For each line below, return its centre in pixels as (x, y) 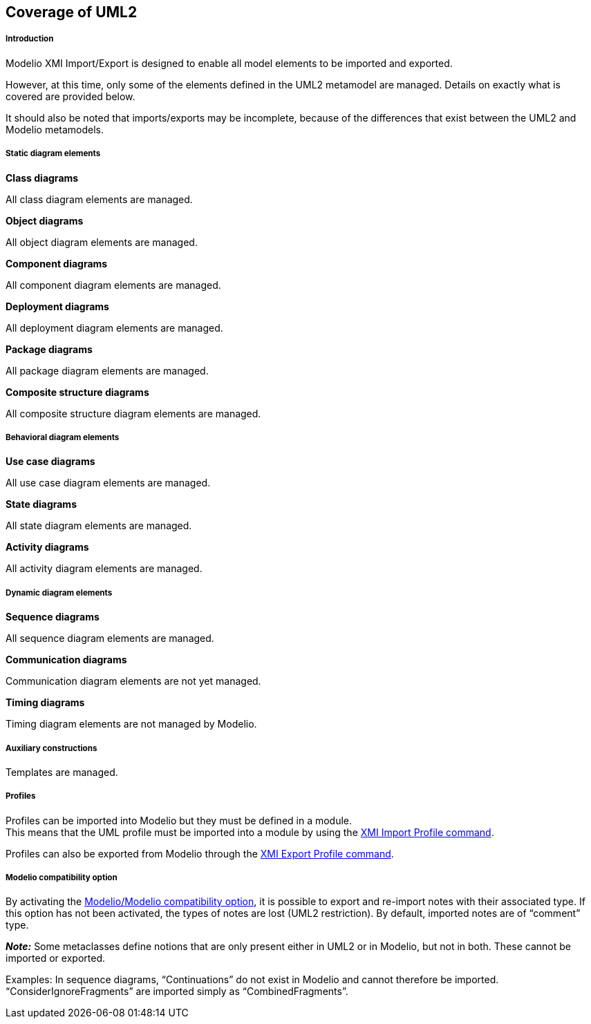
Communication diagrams (66, 660)
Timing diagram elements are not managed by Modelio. (131, 724)
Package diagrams (49, 349)
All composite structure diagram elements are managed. (133, 413)
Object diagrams (45, 220)
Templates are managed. (62, 772)
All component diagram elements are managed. (113, 285)
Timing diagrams (45, 703)
